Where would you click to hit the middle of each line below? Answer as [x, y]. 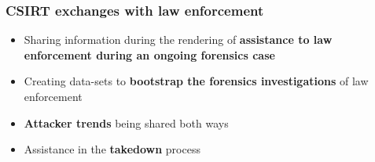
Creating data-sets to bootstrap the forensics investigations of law [196, 81]
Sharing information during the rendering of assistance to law [178, 40]
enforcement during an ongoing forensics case [149, 54]
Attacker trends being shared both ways [126, 122]
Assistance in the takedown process [112, 149]
